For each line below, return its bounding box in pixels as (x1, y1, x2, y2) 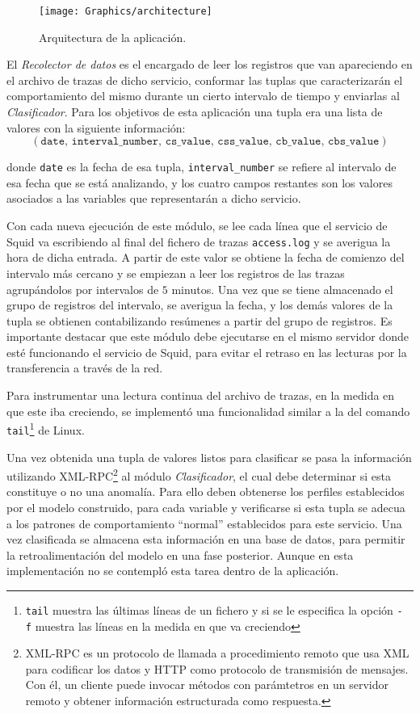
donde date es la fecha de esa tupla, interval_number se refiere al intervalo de (6, 158, 397, 175)
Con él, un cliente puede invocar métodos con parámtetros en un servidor (25, 676, 388, 693)
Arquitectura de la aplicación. (39, 28, 187, 45)
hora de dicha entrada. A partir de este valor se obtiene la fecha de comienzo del (6, 249, 405, 266)
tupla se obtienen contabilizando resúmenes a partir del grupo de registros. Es (6, 312, 393, 329)
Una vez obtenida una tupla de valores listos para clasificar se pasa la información (6, 448, 412, 465)
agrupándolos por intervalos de (6, 280, 159, 297)
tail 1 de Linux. (6, 419, 85, 438)
